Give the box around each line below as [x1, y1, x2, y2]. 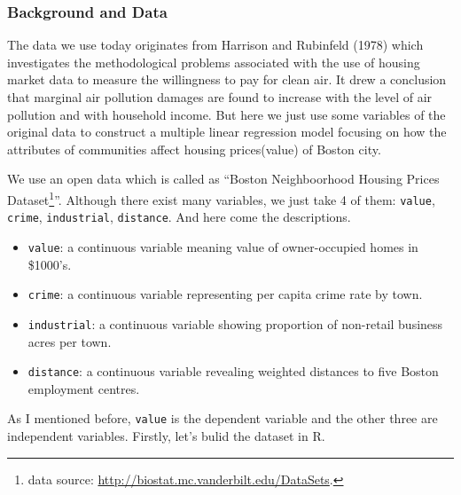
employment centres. [27, 379, 140, 397]
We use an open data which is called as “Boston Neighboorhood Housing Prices [7, 169, 440, 188]
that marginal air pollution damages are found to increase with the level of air [7, 88, 433, 106]
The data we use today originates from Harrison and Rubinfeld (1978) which [7, 35, 424, 54]
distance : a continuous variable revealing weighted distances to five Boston [27, 362, 439, 381]
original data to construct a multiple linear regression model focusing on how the [7, 122, 447, 141]
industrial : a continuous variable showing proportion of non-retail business [27, 314, 443, 333]
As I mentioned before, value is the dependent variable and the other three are [7, 409, 438, 428]
